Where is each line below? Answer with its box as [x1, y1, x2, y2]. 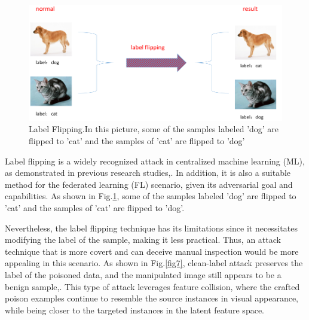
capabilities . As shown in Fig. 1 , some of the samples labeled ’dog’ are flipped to [5, 190, 296, 202]
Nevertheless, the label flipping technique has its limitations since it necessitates [5, 221, 298, 234]
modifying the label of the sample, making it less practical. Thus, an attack [5, 233, 281, 246]
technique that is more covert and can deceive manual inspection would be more [5, 245, 299, 257]
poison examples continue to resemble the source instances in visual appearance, [5, 292, 299, 304]
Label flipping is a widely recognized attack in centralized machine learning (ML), [5, 154, 305, 167]
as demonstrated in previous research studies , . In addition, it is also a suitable [5, 166, 291, 179]
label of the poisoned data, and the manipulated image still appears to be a [5, 268, 282, 281]
